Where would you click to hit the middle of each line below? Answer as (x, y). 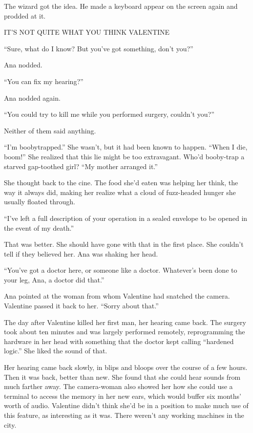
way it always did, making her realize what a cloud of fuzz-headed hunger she (120, 192)
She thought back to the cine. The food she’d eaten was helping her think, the (121, 183)
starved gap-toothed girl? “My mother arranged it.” (81, 166)
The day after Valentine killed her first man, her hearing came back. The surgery (125, 322)
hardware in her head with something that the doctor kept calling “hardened (119, 341)
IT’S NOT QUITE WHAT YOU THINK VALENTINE (87, 32)
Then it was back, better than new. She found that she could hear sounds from (122, 377)
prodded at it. (25, 15)
